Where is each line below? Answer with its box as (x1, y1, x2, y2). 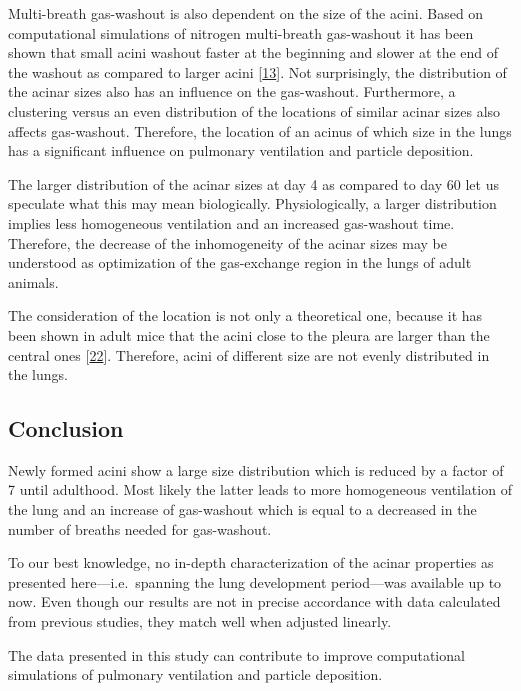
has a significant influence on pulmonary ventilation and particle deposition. (8, 140, 474, 161)
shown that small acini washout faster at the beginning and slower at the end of (8, 42, 499, 63)
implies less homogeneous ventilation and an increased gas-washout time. (8, 212, 455, 233)
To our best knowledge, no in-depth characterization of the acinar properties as (8, 552, 494, 573)
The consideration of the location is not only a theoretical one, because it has (8, 305, 483, 326)
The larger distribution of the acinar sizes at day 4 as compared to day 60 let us (8, 173, 499, 194)
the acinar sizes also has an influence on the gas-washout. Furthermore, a (8, 81, 456, 102)
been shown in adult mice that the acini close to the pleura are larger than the (8, 324, 490, 345)
